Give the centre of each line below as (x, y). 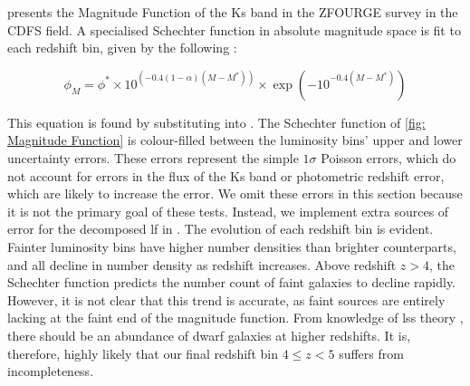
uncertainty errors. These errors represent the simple (153, 157)
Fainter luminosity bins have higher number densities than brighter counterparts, (232, 246)
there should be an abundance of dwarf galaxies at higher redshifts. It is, (209, 335)
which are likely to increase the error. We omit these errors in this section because (235, 193)
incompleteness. (51, 371)
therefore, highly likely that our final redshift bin (143, 353)
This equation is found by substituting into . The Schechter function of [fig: (216, 122)
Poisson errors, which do (388, 157)
